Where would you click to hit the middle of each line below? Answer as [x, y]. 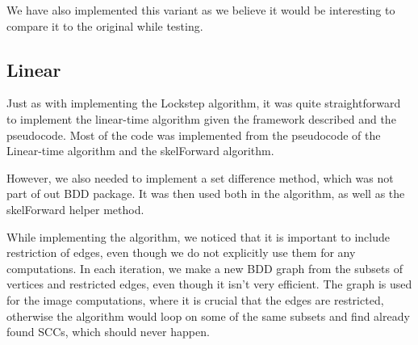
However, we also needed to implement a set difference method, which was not [200, 177]
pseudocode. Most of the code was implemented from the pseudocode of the [194, 135]
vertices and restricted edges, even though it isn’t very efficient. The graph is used [209, 284]
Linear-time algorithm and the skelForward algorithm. [140, 151]
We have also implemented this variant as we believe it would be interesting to [201, 10]
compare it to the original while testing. [105, 25]
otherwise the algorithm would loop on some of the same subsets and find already [208, 316]
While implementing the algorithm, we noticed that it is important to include [199, 236]
